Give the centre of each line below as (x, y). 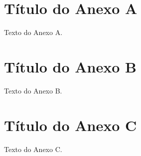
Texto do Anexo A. (33, 32)
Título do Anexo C (70, 125)
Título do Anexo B (70, 66)
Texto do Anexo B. (33, 90)
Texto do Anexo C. (33, 149)
